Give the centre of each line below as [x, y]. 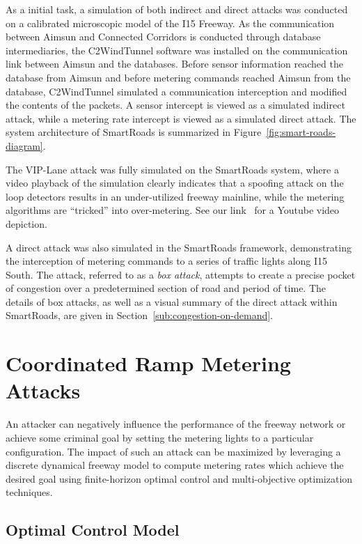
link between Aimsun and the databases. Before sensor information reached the [174, 64]
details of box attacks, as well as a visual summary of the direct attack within [172, 301]
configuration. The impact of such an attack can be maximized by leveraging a [173, 451]
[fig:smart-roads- [301, 132]
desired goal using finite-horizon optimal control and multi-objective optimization [179, 478]
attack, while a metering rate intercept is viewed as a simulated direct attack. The [181, 118]
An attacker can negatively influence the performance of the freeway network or [176, 424]
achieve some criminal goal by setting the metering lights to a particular [160, 437]
